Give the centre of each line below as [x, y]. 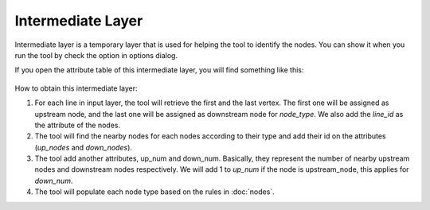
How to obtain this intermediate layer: [76, 88]
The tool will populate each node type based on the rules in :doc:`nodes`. [154, 192]
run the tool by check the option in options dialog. [96, 55]
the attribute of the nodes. [78, 125]
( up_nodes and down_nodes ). [84, 147]
